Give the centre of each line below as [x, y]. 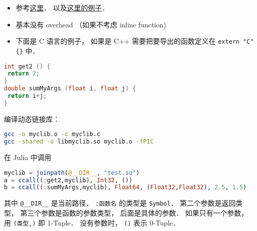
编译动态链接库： [32, 118]
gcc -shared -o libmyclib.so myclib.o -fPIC [79, 142]
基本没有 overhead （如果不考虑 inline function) [91, 24]
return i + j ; [27, 96]
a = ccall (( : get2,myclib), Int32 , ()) [68, 180]
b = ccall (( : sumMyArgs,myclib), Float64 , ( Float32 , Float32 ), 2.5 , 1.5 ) [125, 188]
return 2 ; [24, 74]
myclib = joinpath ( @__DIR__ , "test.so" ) [72, 173]
